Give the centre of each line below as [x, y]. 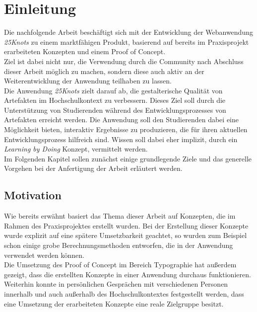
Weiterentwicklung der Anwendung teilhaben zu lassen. [88, 81]
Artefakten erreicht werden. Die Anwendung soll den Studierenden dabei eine [121, 119]
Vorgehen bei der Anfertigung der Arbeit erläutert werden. [93, 168]
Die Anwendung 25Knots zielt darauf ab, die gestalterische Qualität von [113, 90]
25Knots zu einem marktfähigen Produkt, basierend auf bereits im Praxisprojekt [127, 41]
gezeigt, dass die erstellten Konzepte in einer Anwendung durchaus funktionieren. [128, 274]
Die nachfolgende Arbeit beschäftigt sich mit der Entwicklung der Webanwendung [128, 32]
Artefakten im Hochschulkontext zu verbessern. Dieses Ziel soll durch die [115, 100]
